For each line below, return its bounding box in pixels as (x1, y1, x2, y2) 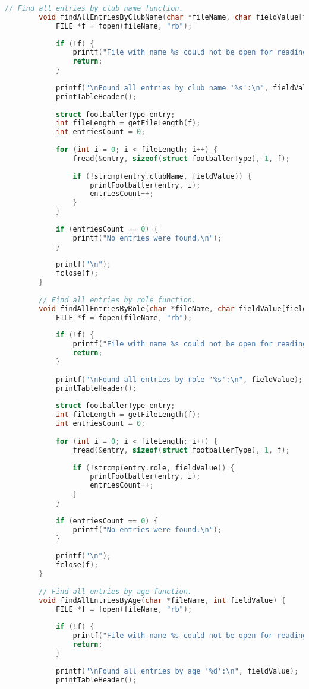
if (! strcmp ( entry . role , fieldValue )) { (72, 463, 235, 472)
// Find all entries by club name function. (5, 4, 184, 12)
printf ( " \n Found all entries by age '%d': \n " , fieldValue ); (55, 666, 299, 675)
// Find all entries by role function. (39, 295, 197, 304)
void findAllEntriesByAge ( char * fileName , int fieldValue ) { (39, 596, 286, 605)
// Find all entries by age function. (39, 587, 192, 596)
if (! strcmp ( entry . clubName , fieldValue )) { (72, 172, 252, 181)
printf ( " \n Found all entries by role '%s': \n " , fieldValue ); (55, 375, 303, 384)
